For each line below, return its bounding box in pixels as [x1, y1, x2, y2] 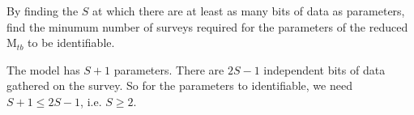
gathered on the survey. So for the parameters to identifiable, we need [6, 77, 352, 94]
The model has [6, 61, 80, 78]
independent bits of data [263, 61, 386, 78]
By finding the [6, 2, 79, 19]
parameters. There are [113, 61, 224, 78]
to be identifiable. [28, 34, 115, 51]
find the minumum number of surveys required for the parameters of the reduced [6, 18, 408, 35]
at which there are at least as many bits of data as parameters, [92, 2, 405, 19]
